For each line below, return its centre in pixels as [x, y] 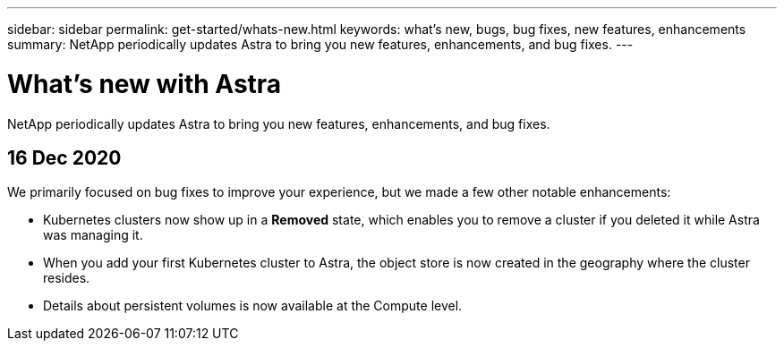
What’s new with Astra [145, 84]
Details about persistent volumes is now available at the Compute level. [253, 306]
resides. [67, 278]
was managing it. [93, 235]
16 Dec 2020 [64, 157]
